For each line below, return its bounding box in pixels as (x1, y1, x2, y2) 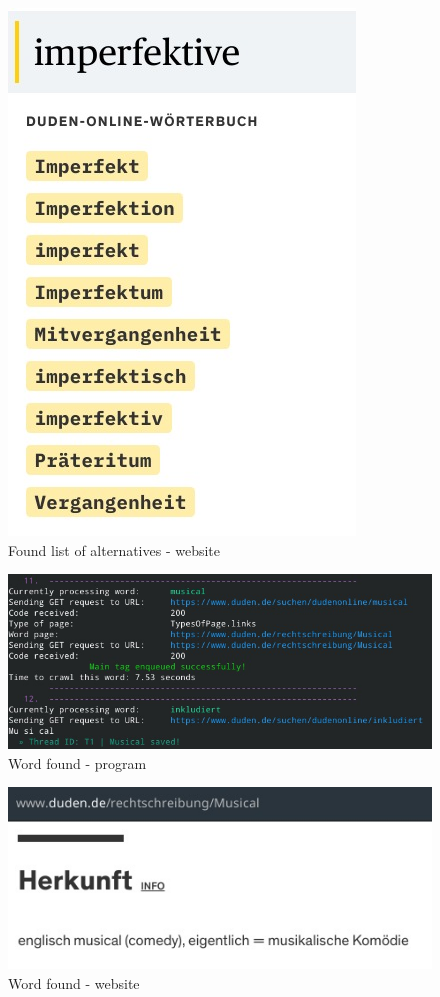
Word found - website (8, 972, 140, 993)
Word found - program (8, 752, 147, 773)
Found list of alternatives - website (8, 539, 221, 560)
